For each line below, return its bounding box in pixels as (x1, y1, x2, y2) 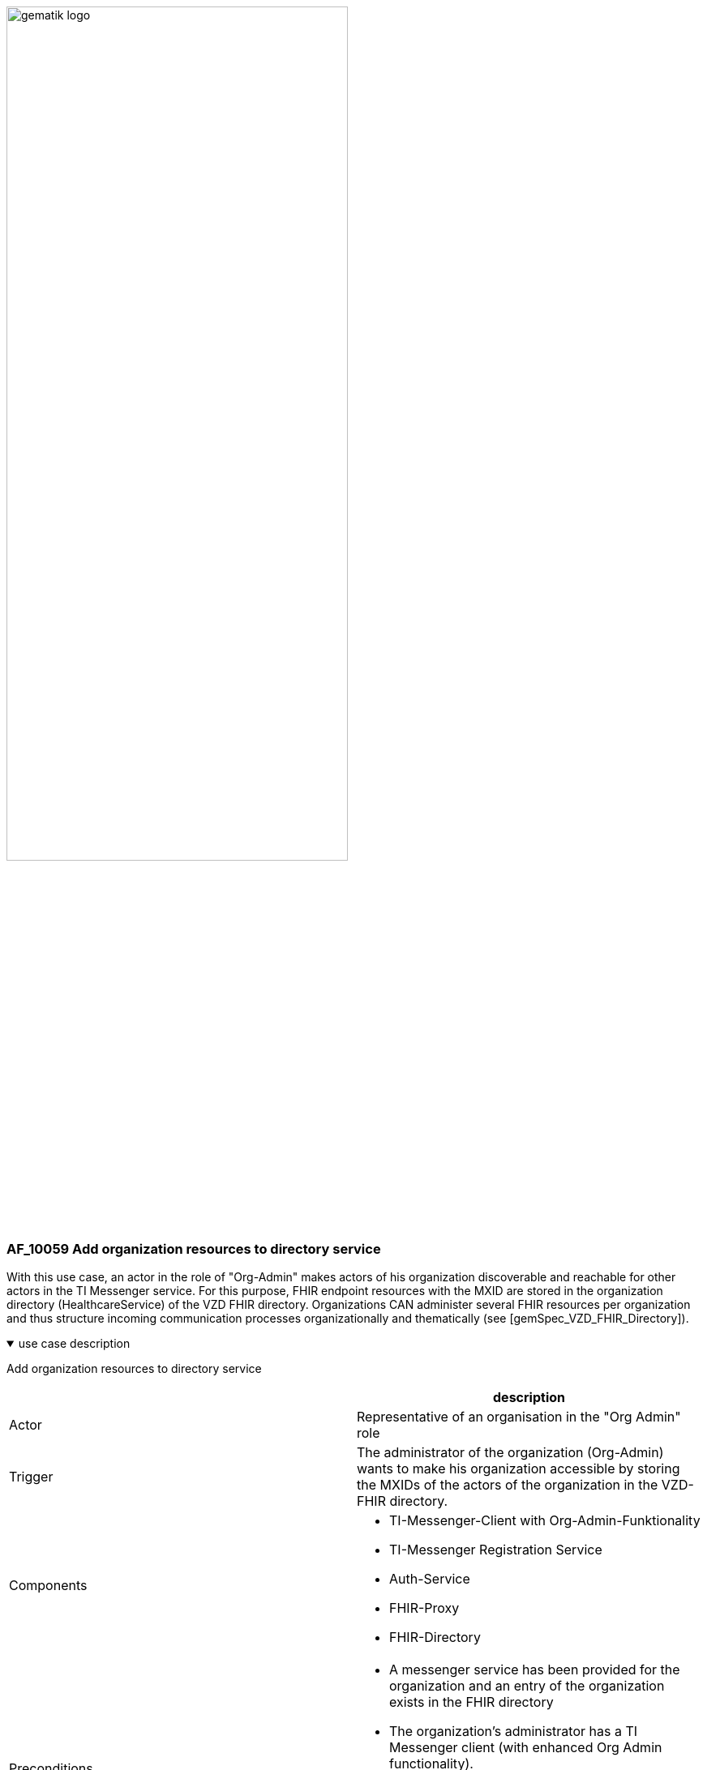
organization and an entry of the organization (389, 1678, 665, 1695)
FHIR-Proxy (389, 1600, 460, 1617)
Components (9, 1577, 88, 1594)
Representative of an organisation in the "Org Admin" (357, 1409, 681, 1426)
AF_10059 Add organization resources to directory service (6, 1240, 381, 1257)
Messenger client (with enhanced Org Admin (389, 1739, 662, 1756)
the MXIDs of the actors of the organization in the (357, 1477, 658, 1494)
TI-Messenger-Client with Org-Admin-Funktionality (389, 1512, 701, 1529)
